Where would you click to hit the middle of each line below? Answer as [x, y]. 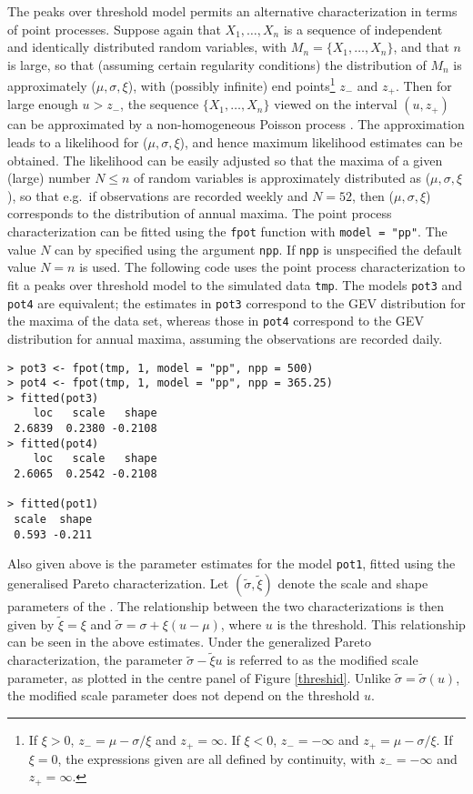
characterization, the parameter [95, 660]
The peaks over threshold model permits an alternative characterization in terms [232, 11]
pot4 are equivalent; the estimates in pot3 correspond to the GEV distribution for [236, 302]
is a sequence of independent [363, 29]
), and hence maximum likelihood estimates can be [321, 142]
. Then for [423, 86]
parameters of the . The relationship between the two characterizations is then [226, 606]
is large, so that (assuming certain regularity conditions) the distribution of [217, 64]
